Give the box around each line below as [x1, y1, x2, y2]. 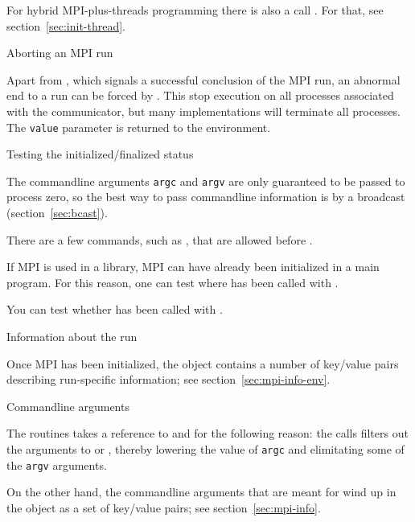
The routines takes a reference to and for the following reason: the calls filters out [6, 425, 409, 442]
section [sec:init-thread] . [6, 17, 126, 34]
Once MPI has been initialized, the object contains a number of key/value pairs [6, 355, 399, 372]
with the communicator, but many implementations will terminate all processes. [6, 102, 401, 119]
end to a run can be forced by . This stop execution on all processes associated [6, 87, 394, 104]
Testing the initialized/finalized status [6, 146, 194, 162]
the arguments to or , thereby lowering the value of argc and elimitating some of [6, 441, 405, 457]
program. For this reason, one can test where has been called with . [6, 273, 339, 290]
